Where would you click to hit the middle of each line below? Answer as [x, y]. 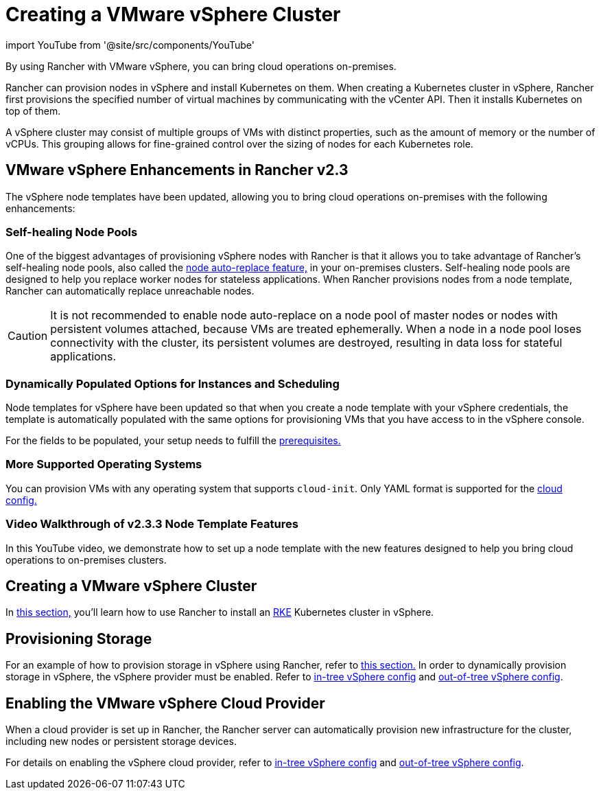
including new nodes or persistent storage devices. [121, 741]
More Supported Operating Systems [104, 464]
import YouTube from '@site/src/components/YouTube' [130, 45]
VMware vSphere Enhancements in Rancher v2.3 [177, 170]
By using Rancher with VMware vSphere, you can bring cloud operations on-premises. [201, 66]
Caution [28, 336]
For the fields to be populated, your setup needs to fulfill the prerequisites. [173, 441]
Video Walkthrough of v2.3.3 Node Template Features [152, 524]
